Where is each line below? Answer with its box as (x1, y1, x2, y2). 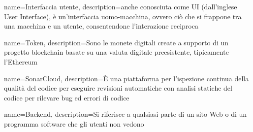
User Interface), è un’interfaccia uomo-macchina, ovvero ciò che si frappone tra (4, 11, 242, 21)
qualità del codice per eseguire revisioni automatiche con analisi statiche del (4, 83, 232, 93)
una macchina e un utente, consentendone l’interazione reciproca (4, 21, 198, 31)
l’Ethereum (4, 56, 37, 66)
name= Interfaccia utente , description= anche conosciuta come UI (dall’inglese (4, 1, 237, 11)
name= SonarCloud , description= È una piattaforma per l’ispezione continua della (4, 73, 249, 83)
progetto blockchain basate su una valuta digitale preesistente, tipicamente (4, 47, 229, 57)
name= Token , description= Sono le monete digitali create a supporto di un (4, 37, 229, 47)
